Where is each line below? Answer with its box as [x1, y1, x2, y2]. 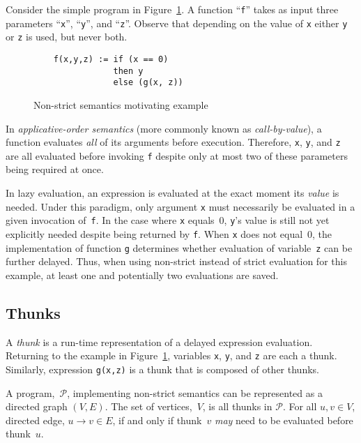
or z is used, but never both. [6, 29, 128, 44]
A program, [6, 385, 55, 400]
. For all [282, 399, 317, 414]
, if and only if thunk [112, 412, 202, 427]
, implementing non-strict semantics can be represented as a [67, 385, 323, 400]
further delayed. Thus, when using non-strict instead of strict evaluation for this [6, 254, 347, 269]
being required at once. [6, 162, 104, 177]
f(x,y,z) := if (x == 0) [53, 54, 169, 64]
